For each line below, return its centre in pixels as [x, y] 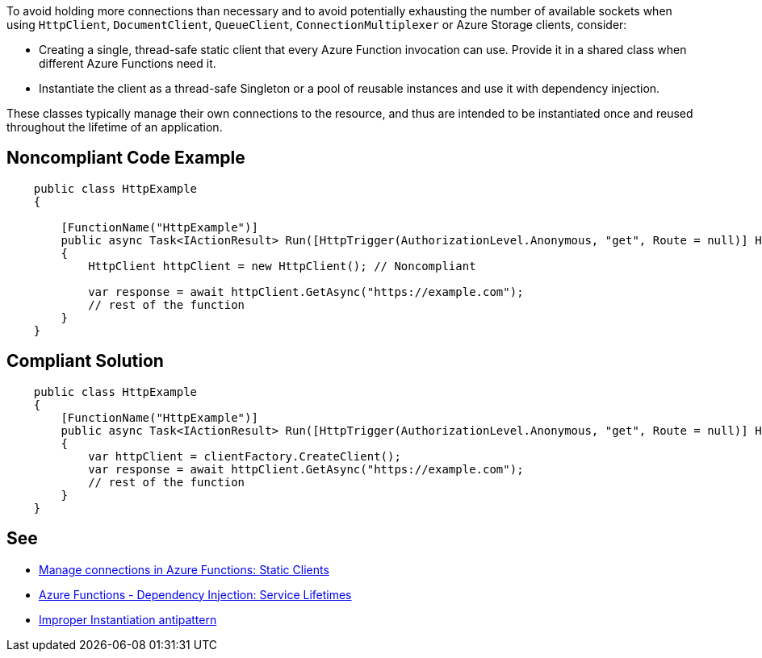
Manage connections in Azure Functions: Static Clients [184, 569]
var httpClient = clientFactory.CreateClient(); [245, 456]
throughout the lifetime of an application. [115, 127]
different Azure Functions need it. [128, 63]
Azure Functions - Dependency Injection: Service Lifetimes [195, 594]
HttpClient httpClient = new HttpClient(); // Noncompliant [282, 266]
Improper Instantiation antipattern [128, 619]
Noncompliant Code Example [126, 158]
